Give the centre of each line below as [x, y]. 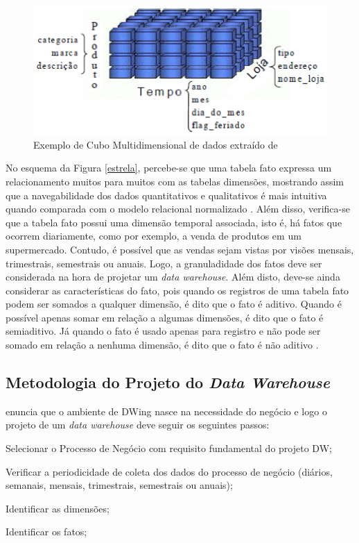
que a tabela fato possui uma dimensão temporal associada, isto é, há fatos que [174, 222]
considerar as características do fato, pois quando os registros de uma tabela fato [177, 290]
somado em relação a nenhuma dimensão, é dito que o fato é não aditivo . [162, 345]
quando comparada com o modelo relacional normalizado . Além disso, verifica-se [178, 209]
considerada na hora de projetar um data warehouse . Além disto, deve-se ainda [173, 277]
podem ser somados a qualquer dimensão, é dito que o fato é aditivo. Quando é [174, 304]
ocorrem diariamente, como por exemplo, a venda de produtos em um [154, 236]
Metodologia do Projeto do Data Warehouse [168, 382]
